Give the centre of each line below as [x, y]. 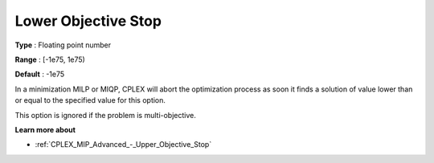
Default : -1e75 [40, 74]
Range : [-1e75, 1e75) [50, 59]
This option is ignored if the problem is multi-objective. [105, 115]
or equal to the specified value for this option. [90, 100]
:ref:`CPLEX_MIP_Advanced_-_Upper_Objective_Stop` [123, 145]
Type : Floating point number [63, 45]
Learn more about [45, 129]
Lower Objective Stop [88, 21]
